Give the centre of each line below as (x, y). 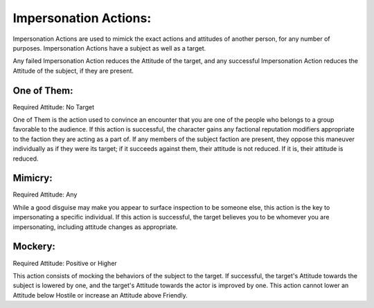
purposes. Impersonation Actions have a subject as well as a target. (109, 48)
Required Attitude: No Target (54, 107)
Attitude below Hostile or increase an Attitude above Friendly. (100, 295)
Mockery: (34, 247)
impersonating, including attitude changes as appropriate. (95, 227)
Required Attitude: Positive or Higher (65, 263)
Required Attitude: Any (45, 194)
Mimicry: (33, 178)
